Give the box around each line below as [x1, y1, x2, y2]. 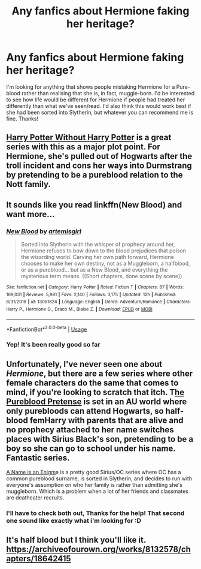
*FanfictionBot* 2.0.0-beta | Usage [6, 324, 87, 333]
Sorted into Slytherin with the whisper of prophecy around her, [20, 241, 175, 248]
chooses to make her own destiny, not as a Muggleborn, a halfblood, [20, 260, 190, 267]
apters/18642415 [6, 553, 71, 564]
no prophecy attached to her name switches [6, 425, 175, 435]
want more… [6, 209, 55, 219]
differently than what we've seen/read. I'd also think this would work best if [6, 102, 191, 109]
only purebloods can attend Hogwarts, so [6, 406, 164, 416]
